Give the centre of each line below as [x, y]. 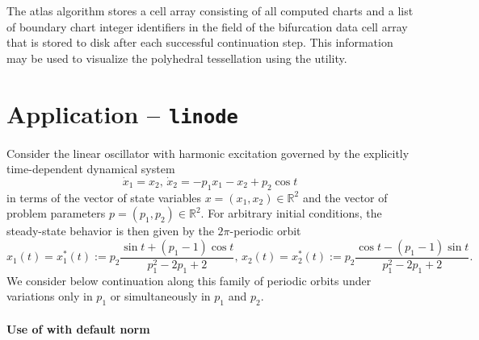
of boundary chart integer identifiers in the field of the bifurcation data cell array [207, 26]
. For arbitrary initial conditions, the [291, 213]
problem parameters [56, 213]
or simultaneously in [160, 296]
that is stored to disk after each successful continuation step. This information [200, 42]
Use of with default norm [78, 328]
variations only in [50, 296]
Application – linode [122, 113]
